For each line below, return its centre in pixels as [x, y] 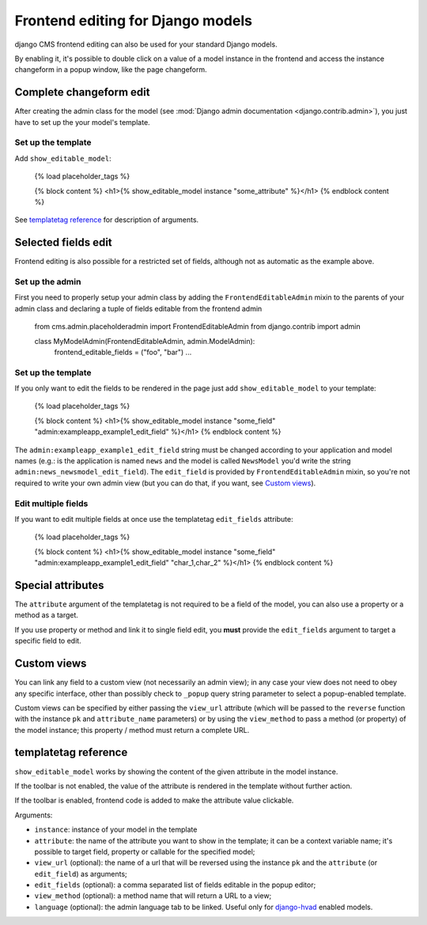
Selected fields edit [63, 242]
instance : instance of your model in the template [116, 829]
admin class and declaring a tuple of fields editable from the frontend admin [138, 308]
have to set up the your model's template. [82, 122]
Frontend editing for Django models [134, 21]
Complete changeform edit [82, 92]
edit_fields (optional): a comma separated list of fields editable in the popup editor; [175, 885]
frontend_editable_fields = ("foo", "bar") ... [123, 352]
